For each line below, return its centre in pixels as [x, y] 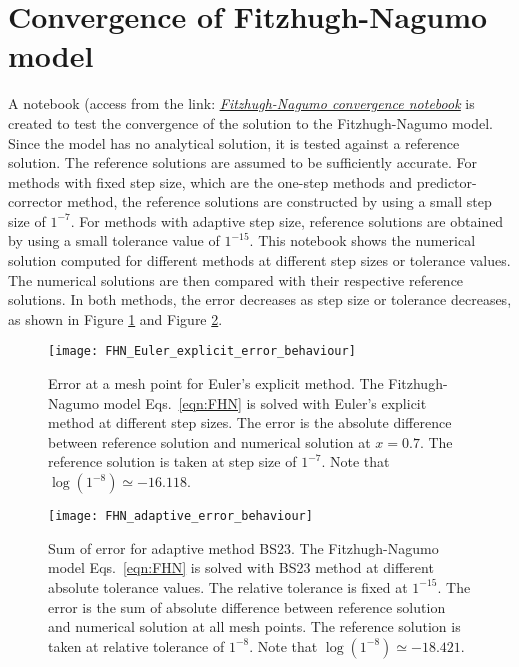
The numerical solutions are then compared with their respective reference [236, 279]
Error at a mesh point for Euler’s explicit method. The [216, 383]
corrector [35, 201]
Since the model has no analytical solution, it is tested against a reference [234, 142]
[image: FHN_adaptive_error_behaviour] [180, 516]
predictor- [446, 181]
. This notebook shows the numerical [362, 240]
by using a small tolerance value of [114, 240]
